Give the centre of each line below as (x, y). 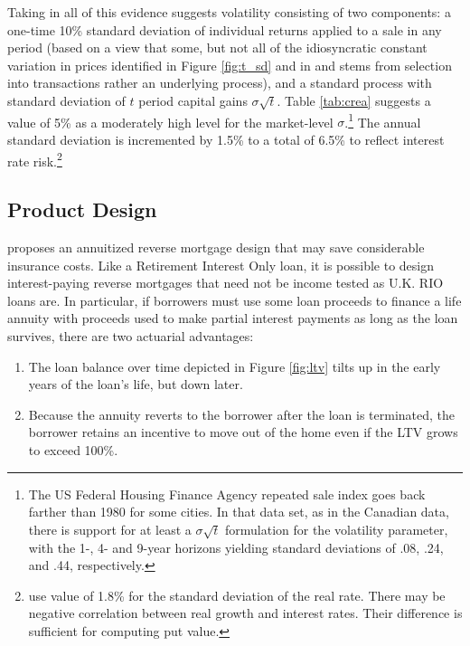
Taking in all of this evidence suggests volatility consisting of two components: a (229, 12)
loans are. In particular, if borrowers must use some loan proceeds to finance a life (235, 300)
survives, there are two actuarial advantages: (131, 336)
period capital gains (193, 100)
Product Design (82, 209)
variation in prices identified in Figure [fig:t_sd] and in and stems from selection (230, 65)
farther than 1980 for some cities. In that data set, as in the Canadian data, (239, 512)
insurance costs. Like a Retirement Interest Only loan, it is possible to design (221, 265)
